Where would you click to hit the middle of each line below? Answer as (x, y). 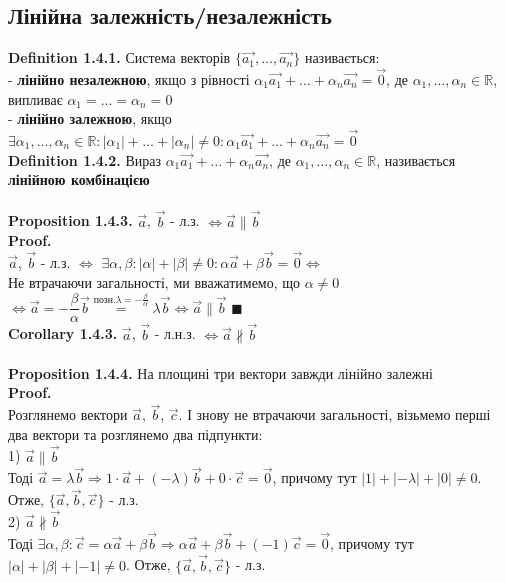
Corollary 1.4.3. (63, 333)
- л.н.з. (175, 333)
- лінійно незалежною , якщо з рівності (129, 79)
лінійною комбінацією (79, 179)
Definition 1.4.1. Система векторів (119, 57)
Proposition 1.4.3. (70, 220)
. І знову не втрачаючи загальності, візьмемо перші (334, 414)
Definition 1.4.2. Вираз (84, 159)
